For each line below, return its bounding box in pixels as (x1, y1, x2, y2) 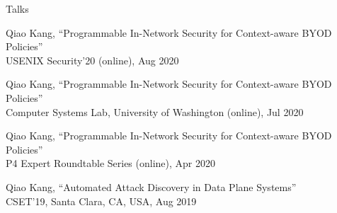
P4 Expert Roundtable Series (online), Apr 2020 (6, 156, 215, 171)
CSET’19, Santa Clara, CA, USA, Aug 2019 (6, 193, 197, 208)
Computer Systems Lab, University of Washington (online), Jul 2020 (6, 104, 304, 119)
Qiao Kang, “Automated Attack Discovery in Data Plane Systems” (6, 179, 297, 194)
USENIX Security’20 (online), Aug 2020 (6, 52, 179, 67)
